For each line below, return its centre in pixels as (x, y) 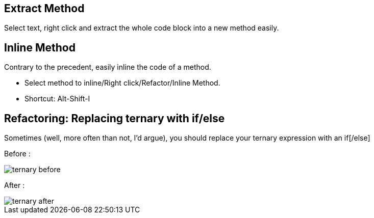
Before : (17, 154)
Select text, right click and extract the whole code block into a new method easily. (142, 28)
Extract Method (44, 8)
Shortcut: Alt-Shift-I (57, 99)
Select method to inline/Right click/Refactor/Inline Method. (122, 83)
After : (15, 185)
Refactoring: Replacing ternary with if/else (115, 118)
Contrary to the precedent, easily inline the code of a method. (108, 67)
